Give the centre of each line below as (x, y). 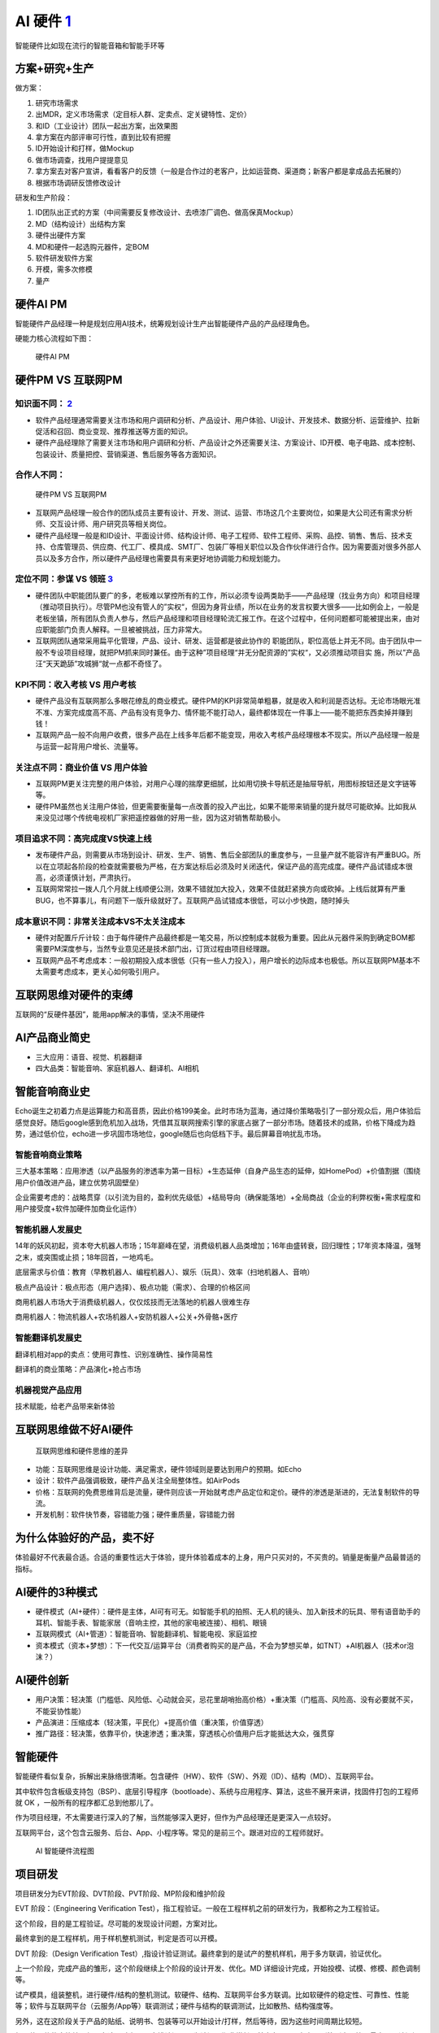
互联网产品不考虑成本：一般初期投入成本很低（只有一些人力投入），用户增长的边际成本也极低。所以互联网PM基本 (224, 960)
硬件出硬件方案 (60, 235)
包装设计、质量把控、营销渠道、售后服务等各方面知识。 (128, 454)
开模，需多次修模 (64, 269)
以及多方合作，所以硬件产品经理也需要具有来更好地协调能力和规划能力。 (163, 558)
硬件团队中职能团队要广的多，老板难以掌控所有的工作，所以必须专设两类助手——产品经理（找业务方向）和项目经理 (228, 595)
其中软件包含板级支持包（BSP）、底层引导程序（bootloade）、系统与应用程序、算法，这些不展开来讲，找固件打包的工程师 (217, 1791)
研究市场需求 (57, 102)
